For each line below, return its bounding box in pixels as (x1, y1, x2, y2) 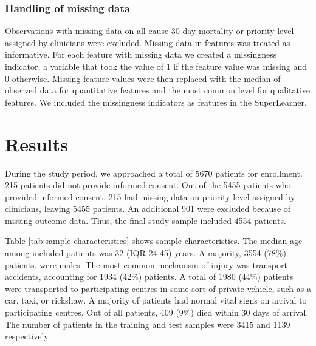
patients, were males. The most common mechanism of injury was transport (5, 258, 287, 271)
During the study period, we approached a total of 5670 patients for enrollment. (5, 166, 303, 179)
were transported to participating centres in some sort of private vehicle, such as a (5, 282, 311, 294)
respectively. (5, 330, 50, 342)
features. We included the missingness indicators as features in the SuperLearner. (5, 95, 307, 108)
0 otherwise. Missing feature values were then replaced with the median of (5, 72, 281, 84)
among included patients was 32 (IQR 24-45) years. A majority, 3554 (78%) (5, 246, 286, 259)
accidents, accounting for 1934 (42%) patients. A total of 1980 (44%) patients (5, 270, 294, 283)
